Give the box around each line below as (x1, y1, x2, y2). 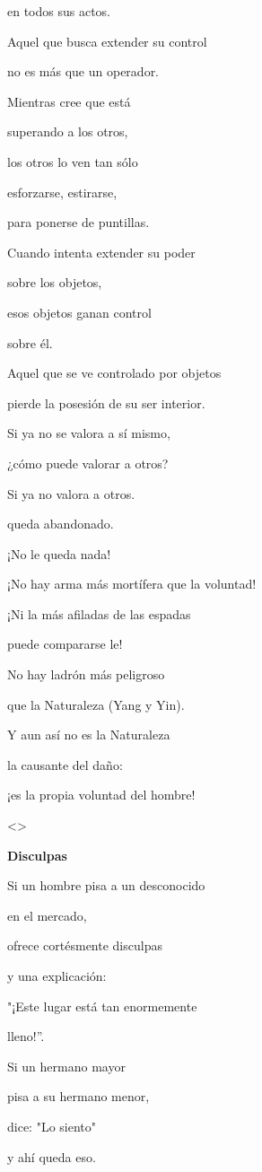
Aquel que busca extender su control (7, 31, 207, 50)
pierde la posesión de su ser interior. (7, 393, 205, 412)
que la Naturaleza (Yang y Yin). (7, 695, 185, 713)
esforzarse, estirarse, (7, 182, 118, 201)
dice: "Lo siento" (7, 1116, 97, 1135)
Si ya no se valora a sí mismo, (7, 424, 170, 442)
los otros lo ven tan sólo (7, 152, 138, 171)
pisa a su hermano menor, (7, 1087, 150, 1106)
